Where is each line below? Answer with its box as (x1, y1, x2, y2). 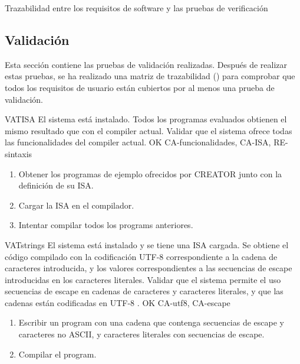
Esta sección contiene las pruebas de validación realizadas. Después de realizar (5, 58, 287, 70)
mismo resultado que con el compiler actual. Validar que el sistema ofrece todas (5, 124, 292, 136)
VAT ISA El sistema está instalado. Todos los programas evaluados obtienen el (5, 113, 287, 125)
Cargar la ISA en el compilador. (18, 199, 134, 211)
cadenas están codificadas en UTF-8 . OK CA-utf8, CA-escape (5, 296, 230, 308)
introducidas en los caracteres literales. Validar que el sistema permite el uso (5, 273, 281, 285)
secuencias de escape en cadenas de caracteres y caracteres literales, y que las (5, 285, 283, 297)
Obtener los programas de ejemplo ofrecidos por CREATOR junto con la (18, 167, 282, 180)
